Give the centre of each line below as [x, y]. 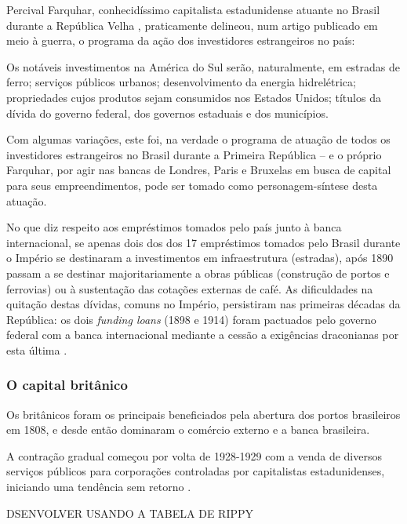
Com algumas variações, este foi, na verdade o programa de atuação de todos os [198, 139]
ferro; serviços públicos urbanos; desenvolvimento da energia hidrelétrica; [181, 82]
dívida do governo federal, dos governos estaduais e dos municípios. [167, 113]
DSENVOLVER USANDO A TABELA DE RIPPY [130, 513]
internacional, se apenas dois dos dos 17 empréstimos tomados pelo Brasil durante [203, 242]
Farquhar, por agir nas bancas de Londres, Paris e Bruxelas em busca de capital [199, 170]
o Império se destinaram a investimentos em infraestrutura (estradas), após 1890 [200, 258]
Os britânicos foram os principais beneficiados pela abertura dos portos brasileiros [203, 414]
